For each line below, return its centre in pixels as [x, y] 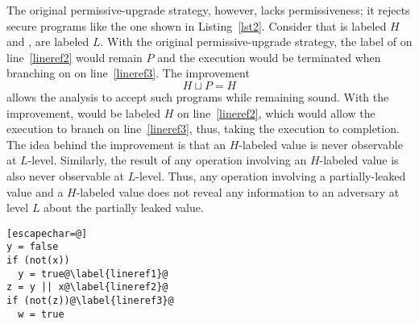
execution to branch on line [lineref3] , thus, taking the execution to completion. [203, 129]
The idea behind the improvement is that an [116, 144]
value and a [35, 191]
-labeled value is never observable [321, 144]
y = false [33, 247]
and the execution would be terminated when [269, 57]
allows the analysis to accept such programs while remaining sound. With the [198, 96]
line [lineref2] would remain [75, 57]
